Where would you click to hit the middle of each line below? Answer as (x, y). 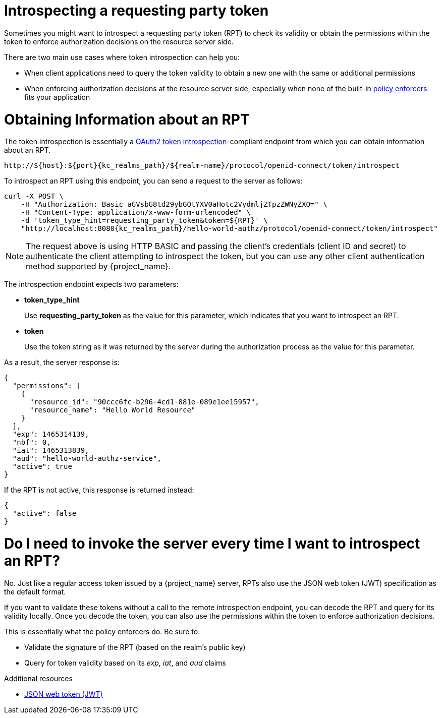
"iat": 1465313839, (51, 451)
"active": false (44, 514)
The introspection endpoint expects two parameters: (91, 284)
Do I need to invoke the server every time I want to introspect (212, 544)
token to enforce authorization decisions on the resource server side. (119, 41)
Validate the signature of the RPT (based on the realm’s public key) (135, 647)
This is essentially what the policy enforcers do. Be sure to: (102, 631)
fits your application (57, 97)
